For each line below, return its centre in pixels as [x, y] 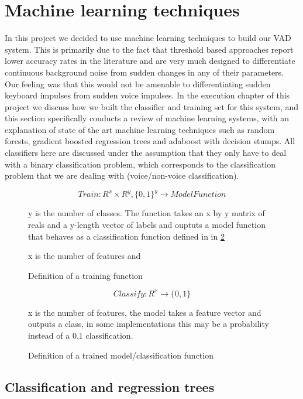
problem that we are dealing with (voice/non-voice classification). [122, 175]
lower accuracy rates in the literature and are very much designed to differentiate [150, 61]
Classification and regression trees [110, 386]
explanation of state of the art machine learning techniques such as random [140, 129]
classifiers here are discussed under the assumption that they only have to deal [146, 153]
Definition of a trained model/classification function [121, 355]
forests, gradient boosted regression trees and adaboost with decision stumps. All [150, 141]
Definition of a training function [85, 275]
